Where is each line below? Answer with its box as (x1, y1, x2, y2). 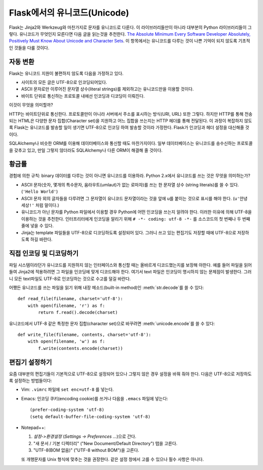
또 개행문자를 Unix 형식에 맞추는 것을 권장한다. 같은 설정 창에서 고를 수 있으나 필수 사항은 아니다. (21, 456, 204, 462)
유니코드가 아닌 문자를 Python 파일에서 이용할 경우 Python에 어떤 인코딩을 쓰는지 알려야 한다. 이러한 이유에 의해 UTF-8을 (21, 209, 252, 215)
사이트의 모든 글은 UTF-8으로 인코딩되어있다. (21, 80, 107, 85)
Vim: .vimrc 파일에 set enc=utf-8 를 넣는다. (21, 387, 114, 392)
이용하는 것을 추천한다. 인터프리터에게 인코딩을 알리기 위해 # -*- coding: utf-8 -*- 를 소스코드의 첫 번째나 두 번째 (21, 216, 250, 222)
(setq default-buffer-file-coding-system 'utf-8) (30, 414, 151, 419)
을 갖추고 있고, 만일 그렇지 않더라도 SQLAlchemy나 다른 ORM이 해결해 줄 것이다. (9, 147, 163, 153)
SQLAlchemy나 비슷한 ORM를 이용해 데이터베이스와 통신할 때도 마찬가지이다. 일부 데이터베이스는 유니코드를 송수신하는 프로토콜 (9, 141, 253, 146)
